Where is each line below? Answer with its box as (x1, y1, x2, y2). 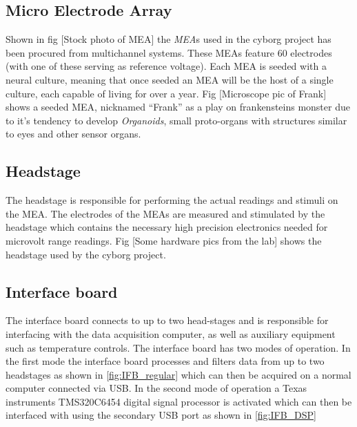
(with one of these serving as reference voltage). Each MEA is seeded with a (6, 59, 327, 73)
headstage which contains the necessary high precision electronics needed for (6, 220, 328, 234)
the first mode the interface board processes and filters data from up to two (6, 354, 325, 368)
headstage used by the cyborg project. (6, 247, 166, 261)
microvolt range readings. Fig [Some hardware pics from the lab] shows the (6, 233, 322, 247)
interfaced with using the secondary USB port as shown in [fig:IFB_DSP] (6, 408, 316, 422)
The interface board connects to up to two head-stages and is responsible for (6, 313, 329, 328)
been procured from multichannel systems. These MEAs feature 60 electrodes (6, 45, 332, 59)
